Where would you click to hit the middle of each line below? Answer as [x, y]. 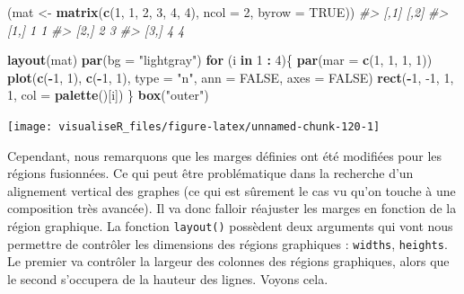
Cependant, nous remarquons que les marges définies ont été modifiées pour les [225, 155]
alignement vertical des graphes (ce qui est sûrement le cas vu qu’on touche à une [232, 190]
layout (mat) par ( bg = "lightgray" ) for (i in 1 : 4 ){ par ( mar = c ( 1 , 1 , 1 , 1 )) [220, 60]
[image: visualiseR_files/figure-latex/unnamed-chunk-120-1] [194, 126]
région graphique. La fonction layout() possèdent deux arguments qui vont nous [230, 226]
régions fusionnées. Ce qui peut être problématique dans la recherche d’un [210, 173]
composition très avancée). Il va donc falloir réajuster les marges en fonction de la [232, 208]
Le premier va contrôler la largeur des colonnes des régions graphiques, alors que [228, 261]
